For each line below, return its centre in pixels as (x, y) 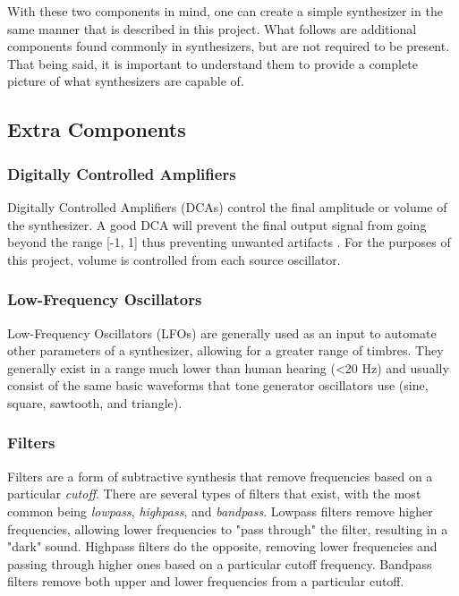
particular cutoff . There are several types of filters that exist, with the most (214, 494)
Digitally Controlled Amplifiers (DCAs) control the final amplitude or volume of (227, 206)
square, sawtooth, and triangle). (95, 402)
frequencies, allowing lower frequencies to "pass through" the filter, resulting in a (228, 528)
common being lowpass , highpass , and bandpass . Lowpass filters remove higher (220, 511)
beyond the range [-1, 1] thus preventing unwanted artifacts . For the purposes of (229, 242)
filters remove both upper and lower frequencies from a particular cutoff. (206, 581)
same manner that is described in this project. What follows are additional (212, 28)
